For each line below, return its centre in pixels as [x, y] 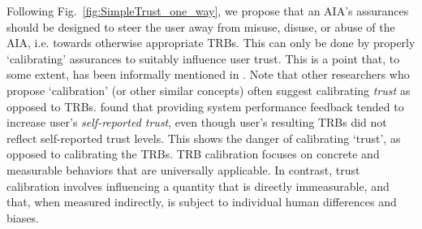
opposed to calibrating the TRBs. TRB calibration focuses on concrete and [193, 154]
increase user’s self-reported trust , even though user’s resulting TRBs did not [197, 122]
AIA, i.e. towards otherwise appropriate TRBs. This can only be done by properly [211, 43]
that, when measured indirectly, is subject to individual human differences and [202, 202]
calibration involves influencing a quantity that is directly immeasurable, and [198, 186]
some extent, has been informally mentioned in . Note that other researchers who [208, 74]
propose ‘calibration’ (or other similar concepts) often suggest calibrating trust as [209, 90]
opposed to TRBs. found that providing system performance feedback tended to [205, 106]
